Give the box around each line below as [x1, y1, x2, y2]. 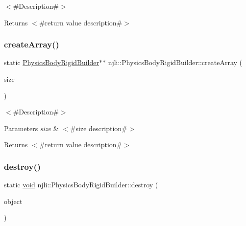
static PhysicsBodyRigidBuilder [4, 57, 99, 68]
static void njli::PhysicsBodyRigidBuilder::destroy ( [4, 180, 158, 190]
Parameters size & [4, 123, 59, 133]
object [4, 196, 23, 206]
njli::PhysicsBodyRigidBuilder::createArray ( [108, 57, 242, 68]
